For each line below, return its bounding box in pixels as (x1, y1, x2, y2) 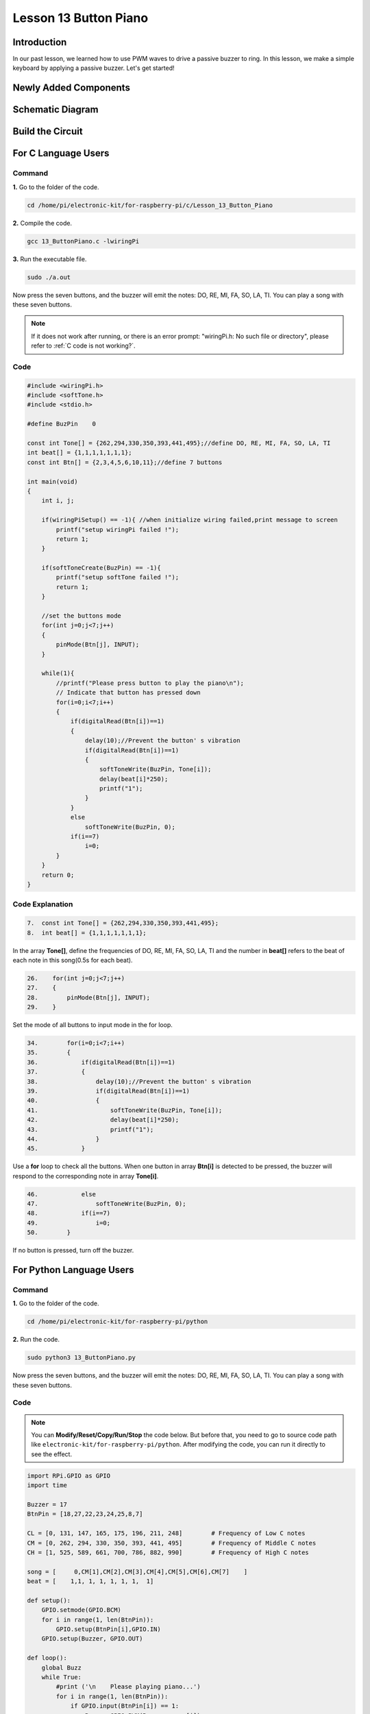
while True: (41, 1674, 82, 1681)
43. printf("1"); (27, 1125, 154, 1133)
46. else (27, 1190, 96, 1198)
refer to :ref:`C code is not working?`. (31, 341, 136, 350)
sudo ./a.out (27, 273, 71, 281)
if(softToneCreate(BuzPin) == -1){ (41, 564, 161, 572)
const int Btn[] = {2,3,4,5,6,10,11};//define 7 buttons (27, 458, 223, 466)
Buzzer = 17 (27, 1500, 68, 1508)
